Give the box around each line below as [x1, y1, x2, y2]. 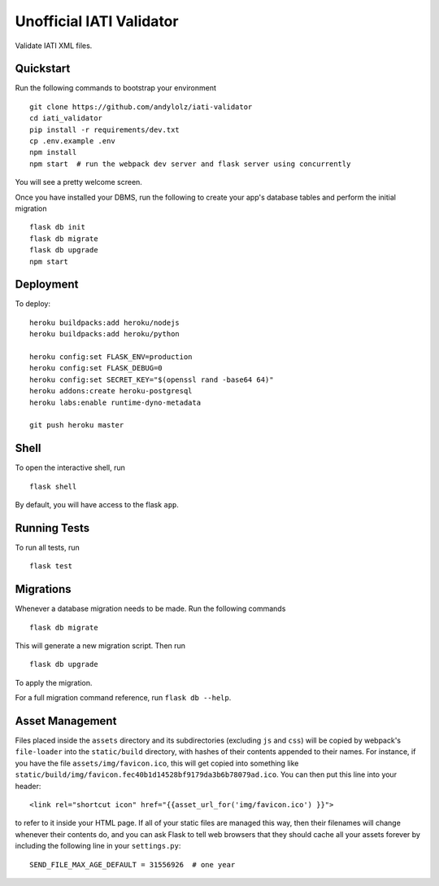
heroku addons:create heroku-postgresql [29, 387, 193, 396]
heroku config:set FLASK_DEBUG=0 [29, 363, 163, 373]
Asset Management [15, 714, 117, 728]
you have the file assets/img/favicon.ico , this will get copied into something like [15, 758, 299, 768]
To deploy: [15, 299, 50, 309]
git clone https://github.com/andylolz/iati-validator [29, 102, 253, 112]
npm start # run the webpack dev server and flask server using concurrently [29, 159, 351, 169]
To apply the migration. [15, 678, 93, 687]
